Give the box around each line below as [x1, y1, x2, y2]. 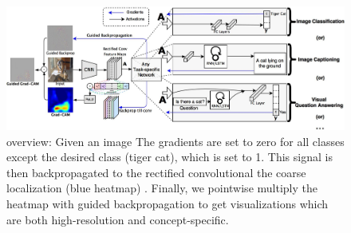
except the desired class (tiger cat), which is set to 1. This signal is [6, 148, 333, 165]
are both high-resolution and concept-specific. [6, 211, 229, 227]
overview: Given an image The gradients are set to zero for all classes [6, 132, 345, 149]
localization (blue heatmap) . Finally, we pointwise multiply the [6, 180, 317, 196]
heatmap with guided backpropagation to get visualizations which [6, 195, 329, 211]
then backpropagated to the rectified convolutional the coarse [6, 164, 306, 180]
